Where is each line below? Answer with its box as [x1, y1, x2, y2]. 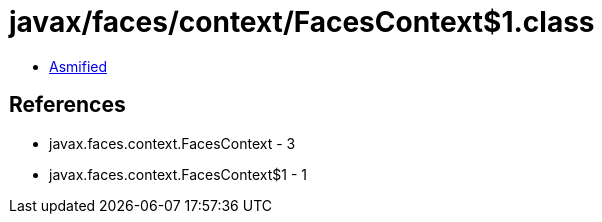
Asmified [49, 57, 108, 75]
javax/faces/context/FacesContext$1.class [9, 5, 595, 39]
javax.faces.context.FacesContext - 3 [49, 134, 296, 152]
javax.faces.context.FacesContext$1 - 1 [49, 165, 307, 183]
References [9, 92, 126, 118]
